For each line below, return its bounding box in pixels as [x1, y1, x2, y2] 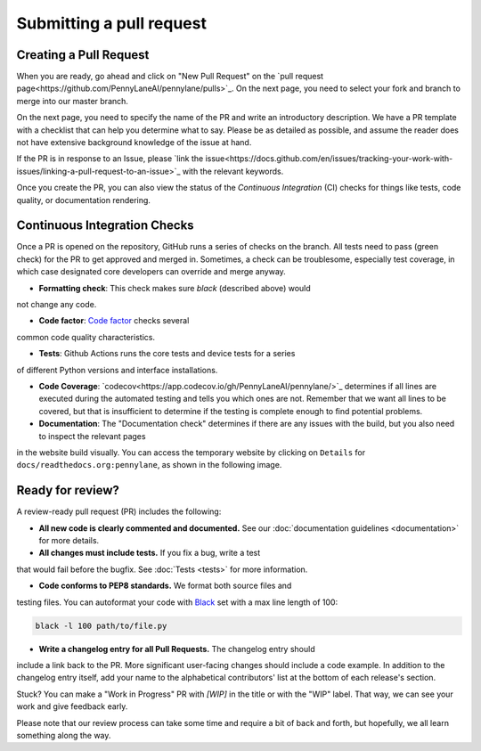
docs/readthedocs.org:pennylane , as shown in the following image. [16, 460, 282, 470]
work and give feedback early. [16, 701, 128, 712]
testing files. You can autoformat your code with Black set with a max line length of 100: [16, 597, 338, 608]
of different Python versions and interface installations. [16, 364, 218, 375]
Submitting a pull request [16, 13, 207, 33]
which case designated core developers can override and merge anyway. [16, 266, 287, 277]
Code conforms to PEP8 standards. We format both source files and [38, 580, 292, 592]
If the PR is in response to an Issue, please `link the [16, 153, 204, 164]
